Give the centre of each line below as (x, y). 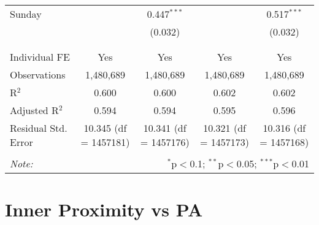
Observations (38, 74)
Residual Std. (39, 128)
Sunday (26, 14)
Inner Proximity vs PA (104, 209)
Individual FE (40, 57)
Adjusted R (34, 110)
